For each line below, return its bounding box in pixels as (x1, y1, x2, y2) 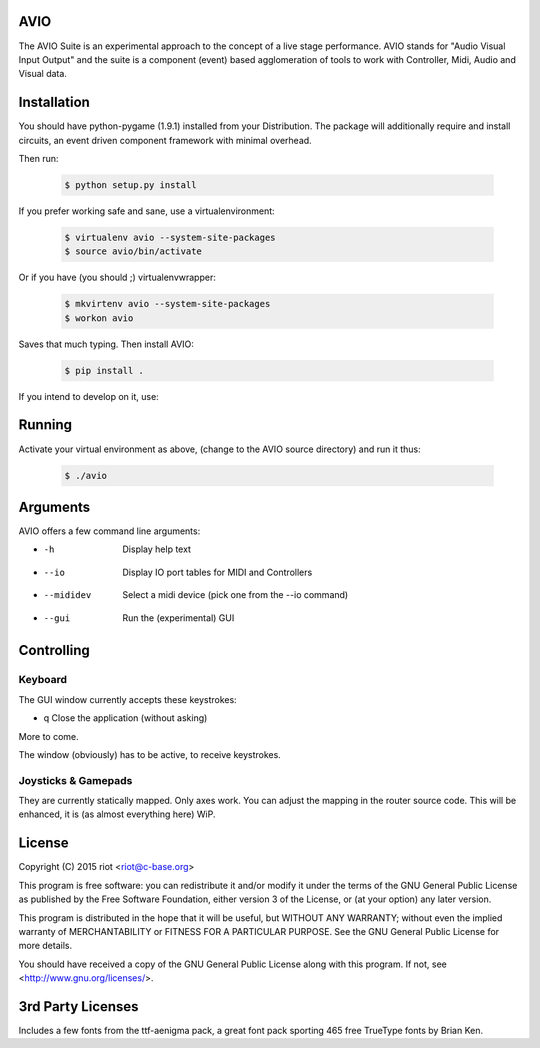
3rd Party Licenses (18, 998, 139, 1015)
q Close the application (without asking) (43, 712, 208, 724)
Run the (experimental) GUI (122, 611, 235, 624)
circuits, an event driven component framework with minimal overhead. (18, 134, 312, 146)
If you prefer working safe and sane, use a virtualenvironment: (18, 205, 275, 217)
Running (18, 416, 73, 434)
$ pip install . (64, 365, 145, 376)
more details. (18, 940, 73, 952)
